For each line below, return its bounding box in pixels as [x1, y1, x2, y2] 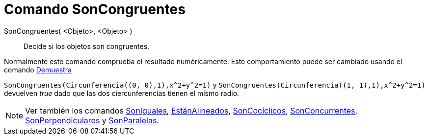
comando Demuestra [4, 65, 72, 74]
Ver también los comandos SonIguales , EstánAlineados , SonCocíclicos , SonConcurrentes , [25, 105, 358, 116]
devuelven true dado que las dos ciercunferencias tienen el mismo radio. [4, 89, 240, 97]
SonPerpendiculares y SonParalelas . [25, 115, 159, 125]
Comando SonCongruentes [4, 1, 186, 18]
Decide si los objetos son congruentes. [24, 42, 150, 50]
